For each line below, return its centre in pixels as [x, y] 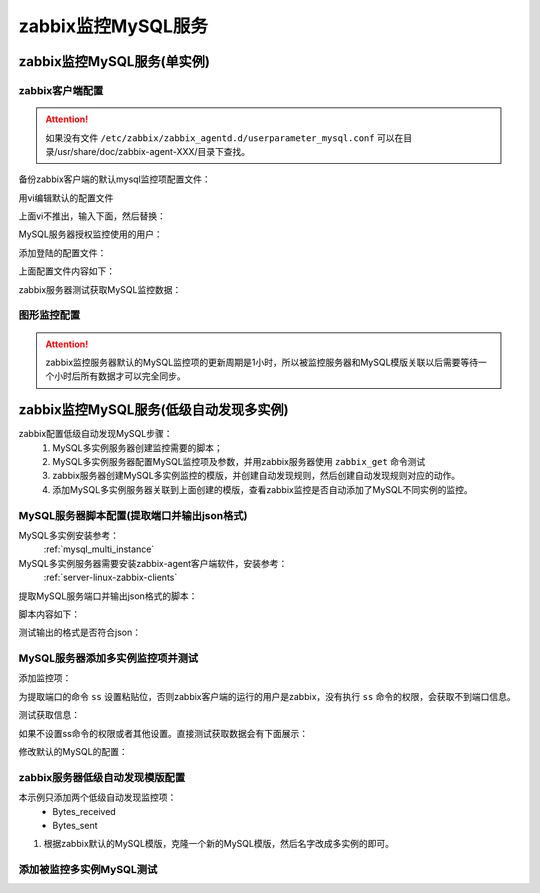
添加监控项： [45, 678]
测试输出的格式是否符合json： [80, 632]
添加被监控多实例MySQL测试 [88, 870]
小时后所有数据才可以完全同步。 [119, 376]
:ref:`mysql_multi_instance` [99, 549]
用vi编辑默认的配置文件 [66, 197]
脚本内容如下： [49, 614]
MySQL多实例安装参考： [69, 535]
